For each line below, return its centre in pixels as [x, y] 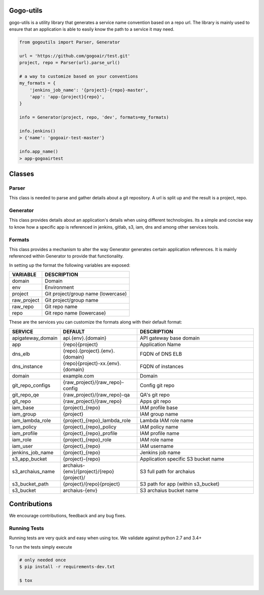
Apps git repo [155, 401]
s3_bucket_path [30, 484]
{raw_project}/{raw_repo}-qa [96, 395]
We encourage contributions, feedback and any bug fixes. [68, 516]
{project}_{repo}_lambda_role [97, 420]
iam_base [23, 407]
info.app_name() [39, 152]
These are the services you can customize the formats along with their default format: [96, 322]
